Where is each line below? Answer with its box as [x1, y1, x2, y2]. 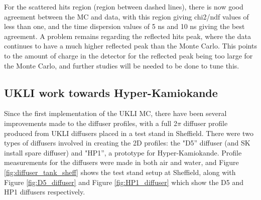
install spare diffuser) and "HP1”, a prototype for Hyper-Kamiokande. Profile [4, 147, 242, 157]
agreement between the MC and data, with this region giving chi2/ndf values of [4, 11, 249, 21]
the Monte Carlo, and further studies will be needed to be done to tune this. [4, 60, 239, 70]
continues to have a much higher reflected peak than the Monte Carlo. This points [4, 40, 257, 51]
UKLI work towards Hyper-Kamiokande [4, 84, 218, 100]
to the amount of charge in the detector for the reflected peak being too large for [4, 50, 253, 60]
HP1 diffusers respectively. [4, 186, 85, 197]
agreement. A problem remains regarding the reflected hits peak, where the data [4, 30, 251, 41]
